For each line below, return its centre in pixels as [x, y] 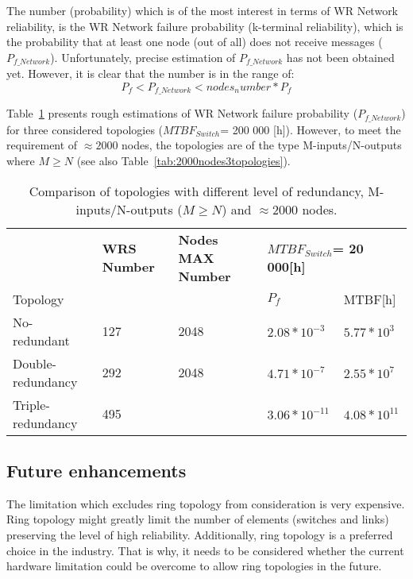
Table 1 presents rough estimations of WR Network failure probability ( [182, 113]
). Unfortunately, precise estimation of [143, 57]
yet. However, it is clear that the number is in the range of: [151, 73]
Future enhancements [96, 470]
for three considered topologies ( [85, 129]
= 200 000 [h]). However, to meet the [311, 129]
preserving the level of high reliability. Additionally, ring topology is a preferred [200, 534]
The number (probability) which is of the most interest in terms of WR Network [203, 10]
